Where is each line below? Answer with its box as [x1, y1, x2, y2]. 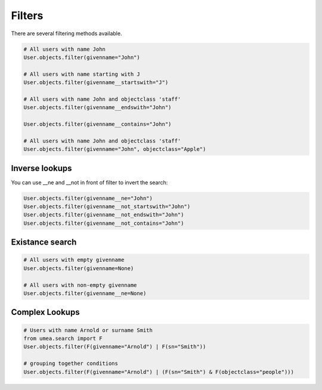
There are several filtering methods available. [11, 30, 122, 37]
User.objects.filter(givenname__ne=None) [23, 290, 147, 297]
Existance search [11, 237, 77, 247]
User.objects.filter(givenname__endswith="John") [23, 104, 172, 111]
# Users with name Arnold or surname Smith [23, 327, 153, 333]
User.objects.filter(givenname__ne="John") [23, 194, 153, 202]
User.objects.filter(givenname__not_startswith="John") [23, 203, 191, 210]
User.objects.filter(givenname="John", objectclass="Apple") [23, 146, 206, 153]
